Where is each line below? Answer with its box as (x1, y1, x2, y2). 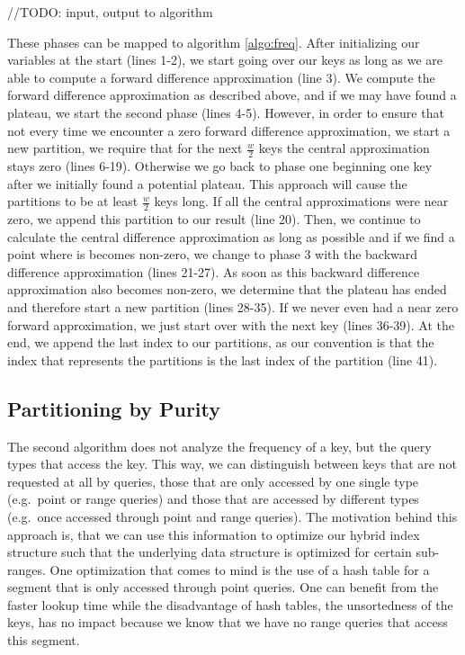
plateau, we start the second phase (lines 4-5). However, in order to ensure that (7, 103, 444, 121)
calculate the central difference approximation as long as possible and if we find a (7, 227, 455, 246)
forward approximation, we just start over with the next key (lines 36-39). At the (7, 315, 455, 334)
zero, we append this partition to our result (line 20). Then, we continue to (7, 210, 421, 228)
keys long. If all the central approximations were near (154, 192, 449, 211)
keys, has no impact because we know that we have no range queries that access (7, 613, 448, 632)
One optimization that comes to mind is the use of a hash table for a (49, 560, 430, 579)
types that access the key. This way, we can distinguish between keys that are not (7, 454, 457, 473)
